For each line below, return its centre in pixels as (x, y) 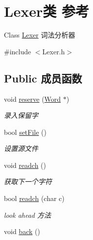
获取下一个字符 (28, 181)
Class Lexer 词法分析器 (40, 35)
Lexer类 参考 (46, 11)
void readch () (25, 165)
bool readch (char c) (34, 198)
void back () (22, 231)
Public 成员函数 (43, 78)
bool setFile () (25, 132)
